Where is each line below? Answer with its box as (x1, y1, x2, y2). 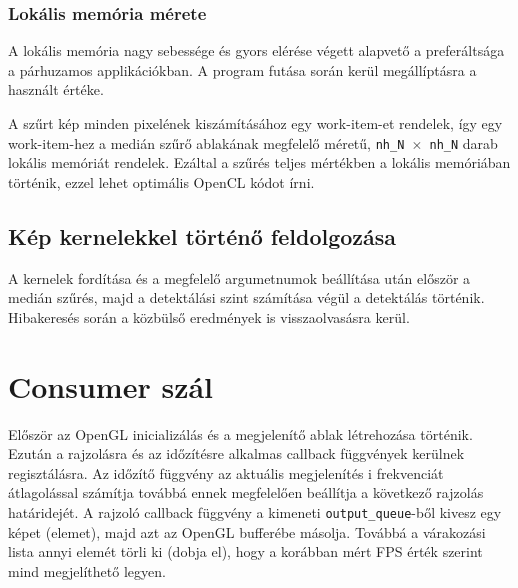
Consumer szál (8, 365, 214, 406)
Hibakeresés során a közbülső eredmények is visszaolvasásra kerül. (8, 306, 410, 327)
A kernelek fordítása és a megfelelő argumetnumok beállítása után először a (8, 267, 471, 288)
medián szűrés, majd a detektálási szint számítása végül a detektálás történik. (8, 287, 485, 308)
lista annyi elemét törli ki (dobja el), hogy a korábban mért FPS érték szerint (8, 541, 483, 562)
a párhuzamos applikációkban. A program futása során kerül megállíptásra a (8, 59, 477, 80)
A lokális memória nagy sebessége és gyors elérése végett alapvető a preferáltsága (8, 40, 505, 61)
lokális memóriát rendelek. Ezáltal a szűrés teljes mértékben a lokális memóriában (8, 152, 511, 173)
